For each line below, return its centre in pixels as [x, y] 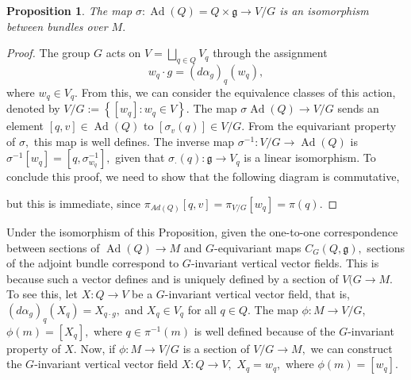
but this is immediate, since [73, 203]
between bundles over [57, 26]
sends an [358, 108]
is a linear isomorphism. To [310, 157]
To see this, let [42, 294]
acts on [123, 53]
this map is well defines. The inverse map [134, 141]
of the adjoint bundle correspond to [93, 263]
